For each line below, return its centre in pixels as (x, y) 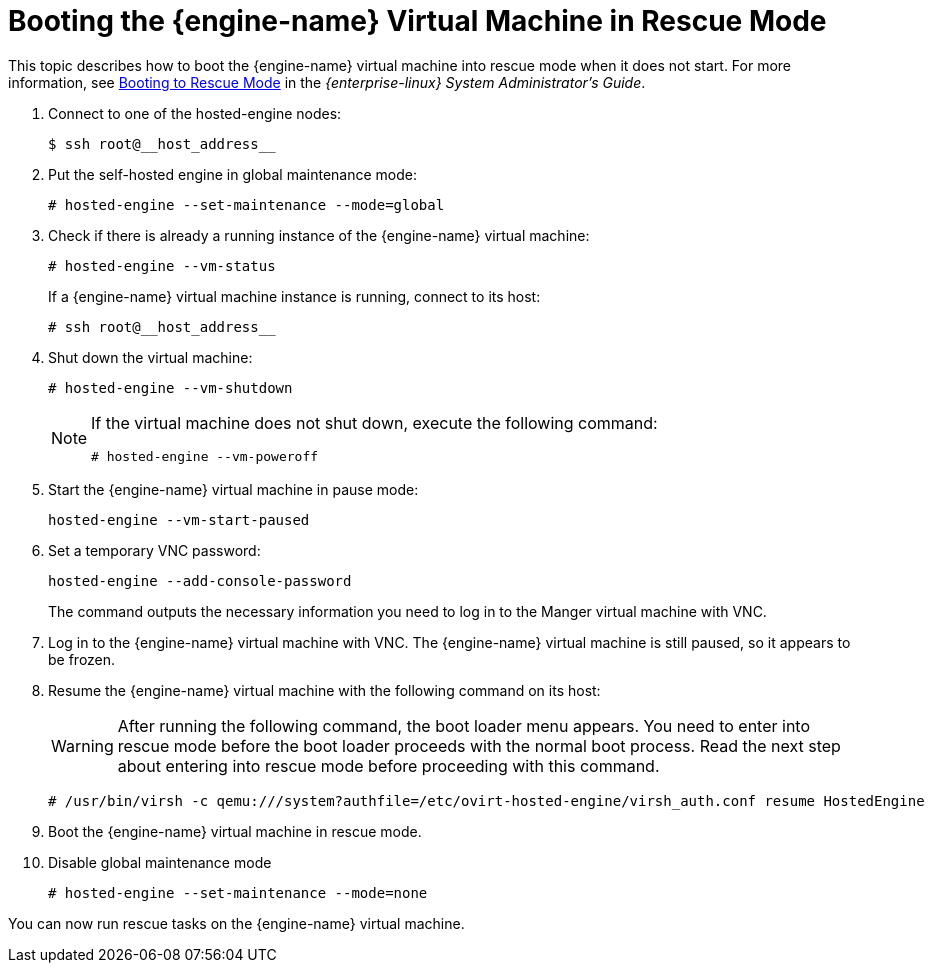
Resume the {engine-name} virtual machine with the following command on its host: (324, 690)
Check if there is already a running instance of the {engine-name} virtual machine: (319, 235)
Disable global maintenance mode (160, 862)
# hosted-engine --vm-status (162, 265)
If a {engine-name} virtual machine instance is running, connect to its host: (294, 296)
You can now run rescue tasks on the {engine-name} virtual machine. (236, 923)
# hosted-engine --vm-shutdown (170, 387)
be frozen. (82, 659)
